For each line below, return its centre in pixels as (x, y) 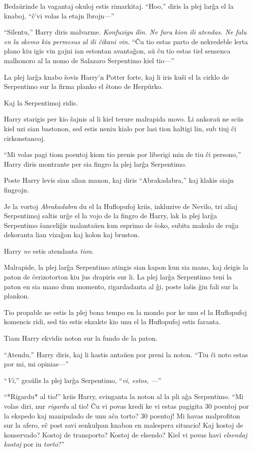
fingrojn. (17, 189)
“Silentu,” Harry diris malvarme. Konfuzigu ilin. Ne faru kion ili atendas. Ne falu (125, 32)
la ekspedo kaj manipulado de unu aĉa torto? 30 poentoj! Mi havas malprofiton (122, 415)
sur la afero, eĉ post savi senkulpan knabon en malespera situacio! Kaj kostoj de (124, 425)
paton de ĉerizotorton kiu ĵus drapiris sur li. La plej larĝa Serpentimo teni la (118, 277)
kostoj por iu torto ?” (34, 444)
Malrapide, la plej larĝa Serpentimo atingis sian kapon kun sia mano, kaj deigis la (126, 267)
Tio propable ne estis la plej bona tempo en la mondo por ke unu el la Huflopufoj (126, 312)
